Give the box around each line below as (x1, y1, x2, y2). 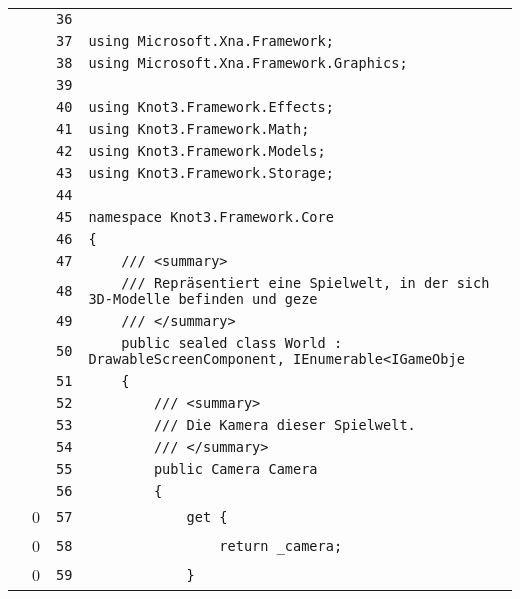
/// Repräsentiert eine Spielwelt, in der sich (121, 275, 490, 291)
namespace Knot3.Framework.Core (88, 209, 334, 225)
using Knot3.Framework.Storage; (88, 165, 334, 181)
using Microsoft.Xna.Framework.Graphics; (88, 55, 408, 71)
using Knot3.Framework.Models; (88, 143, 326, 159)
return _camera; (219, 537, 343, 554)
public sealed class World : (121, 335, 343, 351)
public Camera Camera (153, 461, 318, 477)
